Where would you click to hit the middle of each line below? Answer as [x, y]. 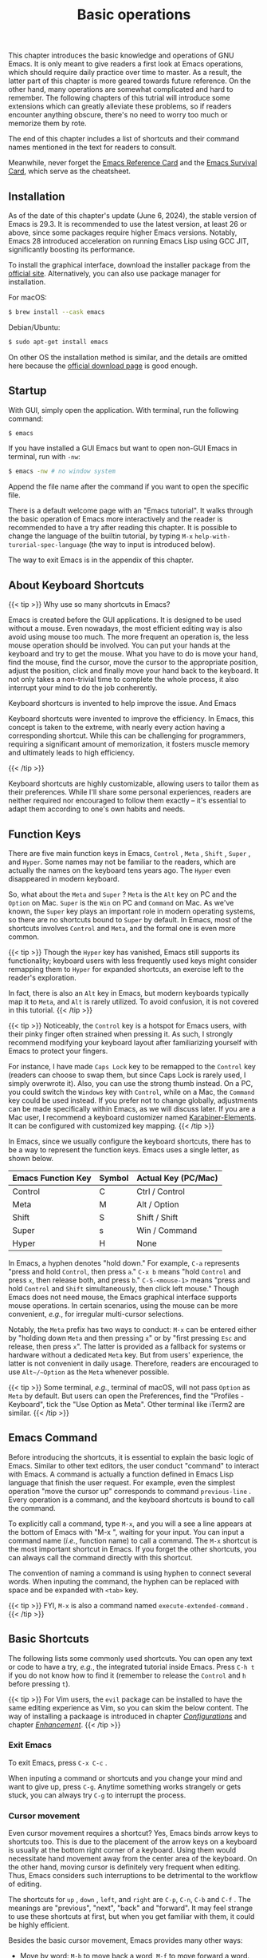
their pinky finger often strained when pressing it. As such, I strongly [121, 1034]
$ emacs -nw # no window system [62, 472]
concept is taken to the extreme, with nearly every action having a [117, 727]
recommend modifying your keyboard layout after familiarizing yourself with [133, 1042]
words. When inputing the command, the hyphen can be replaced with [124, 1581]
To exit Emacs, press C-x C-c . [58, 1762]
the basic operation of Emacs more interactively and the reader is [116, 519]
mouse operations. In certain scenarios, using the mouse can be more [123, 1305]
